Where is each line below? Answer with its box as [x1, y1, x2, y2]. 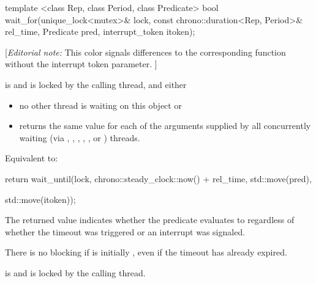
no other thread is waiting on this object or [19, 98, 182, 111]
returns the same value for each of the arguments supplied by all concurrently [19, 119, 311, 132]
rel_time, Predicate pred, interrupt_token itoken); [5, 25, 195, 38]
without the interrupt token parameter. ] [5, 57, 157, 70]
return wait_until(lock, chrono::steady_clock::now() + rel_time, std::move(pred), [5, 172, 312, 185]
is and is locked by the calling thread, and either [5, 78, 187, 90]
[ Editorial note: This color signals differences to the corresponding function [5, 45, 286, 58]
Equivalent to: [5, 152, 58, 164]
